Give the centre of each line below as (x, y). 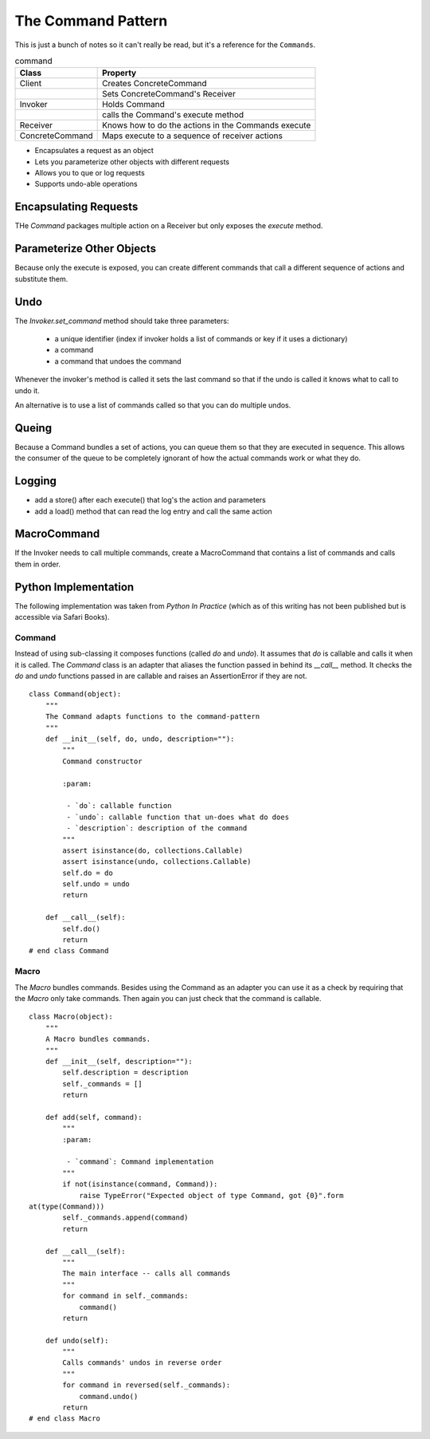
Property (119, 73)
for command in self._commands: (125, 1296)
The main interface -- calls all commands (147, 1273)
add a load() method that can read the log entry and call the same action (153, 511)
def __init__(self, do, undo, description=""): (140, 739)
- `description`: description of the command (157, 828)
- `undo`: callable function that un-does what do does (178, 817)
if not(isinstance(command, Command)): (140, 1184)
